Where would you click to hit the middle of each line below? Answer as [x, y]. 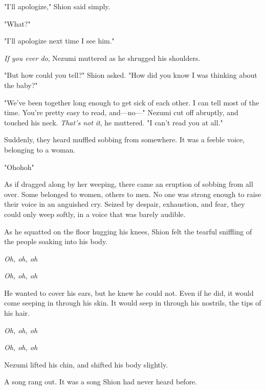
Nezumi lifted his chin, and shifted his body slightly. [86, 364]
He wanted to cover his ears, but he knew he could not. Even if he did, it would [129, 292]
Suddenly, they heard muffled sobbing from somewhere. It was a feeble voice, [125, 139]
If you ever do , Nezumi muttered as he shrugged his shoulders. [102, 58]
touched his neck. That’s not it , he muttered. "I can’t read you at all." [114, 122]
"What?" [17, 23]
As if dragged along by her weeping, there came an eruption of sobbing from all [129, 184]
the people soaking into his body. [56, 241]
